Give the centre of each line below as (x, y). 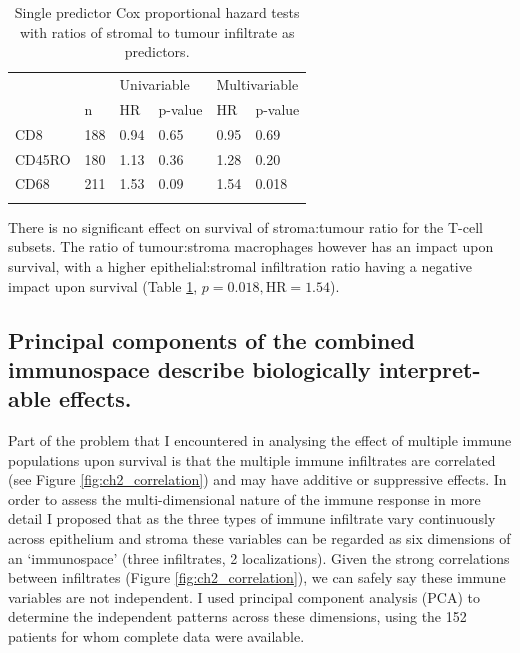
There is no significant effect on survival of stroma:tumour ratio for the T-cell (245, 226)
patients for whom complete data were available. (156, 636)
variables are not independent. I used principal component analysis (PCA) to (244, 596)
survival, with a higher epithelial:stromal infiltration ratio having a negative (240, 265)
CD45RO (43, 158)
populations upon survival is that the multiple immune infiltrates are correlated (252, 459)
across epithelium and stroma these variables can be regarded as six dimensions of (259, 538)
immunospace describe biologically (189, 368)
